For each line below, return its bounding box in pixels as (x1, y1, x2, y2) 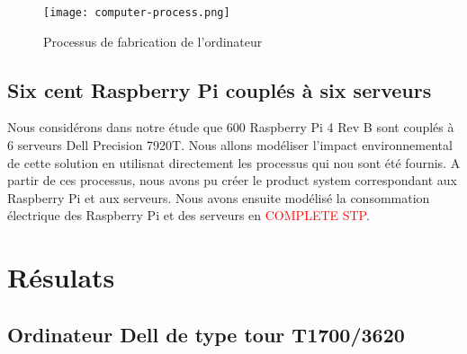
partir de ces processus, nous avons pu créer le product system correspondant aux (7, 171, 457, 190)
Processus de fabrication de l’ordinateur (43, 31, 263, 50)
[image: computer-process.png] (43, 6, 230, 19)
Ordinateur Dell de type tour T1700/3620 (7, 320, 405, 348)
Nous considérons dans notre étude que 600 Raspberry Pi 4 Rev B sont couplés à (7, 118, 454, 137)
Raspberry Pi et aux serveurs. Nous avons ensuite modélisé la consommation (7, 188, 430, 207)
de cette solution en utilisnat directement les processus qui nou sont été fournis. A (7, 153, 461, 172)
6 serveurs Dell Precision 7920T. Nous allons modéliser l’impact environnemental (7, 136, 453, 155)
